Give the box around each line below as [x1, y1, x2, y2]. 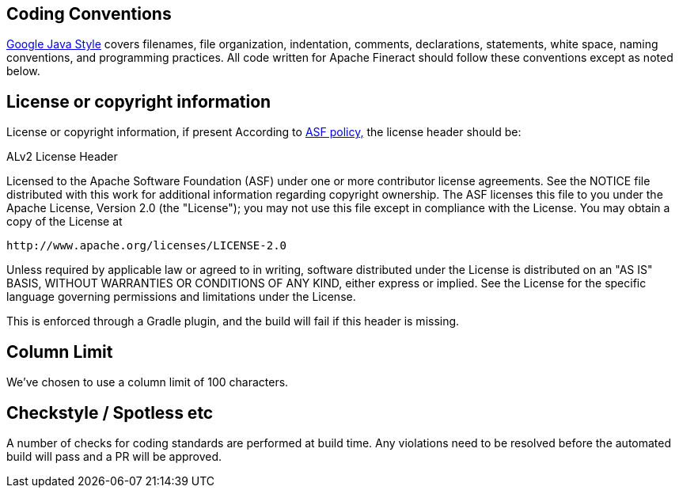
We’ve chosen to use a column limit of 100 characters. [6, 375, 289, 389]
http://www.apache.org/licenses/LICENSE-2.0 [6, 239, 287, 253]
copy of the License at [6, 215, 123, 229]
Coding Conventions [6, 4, 172, 24]
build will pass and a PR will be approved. [6, 449, 222, 463]
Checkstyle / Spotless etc [6, 402, 214, 423]
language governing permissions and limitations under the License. [6, 290, 356, 304]
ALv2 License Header [6, 150, 118, 164]
